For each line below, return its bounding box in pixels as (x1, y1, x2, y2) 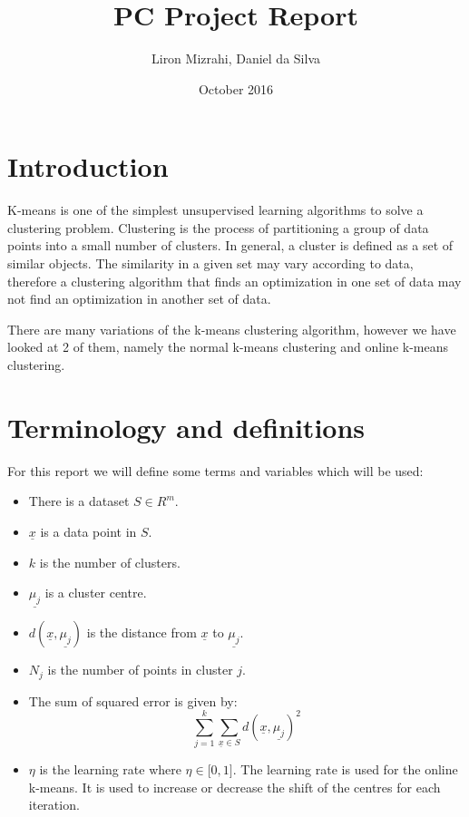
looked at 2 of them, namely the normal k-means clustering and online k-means (7, 337, 449, 356)
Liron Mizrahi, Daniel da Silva (151, 49, 320, 68)
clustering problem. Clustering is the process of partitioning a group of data (7, 218, 429, 237)
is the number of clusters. (39, 552, 181, 571)
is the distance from (86, 623, 197, 642)
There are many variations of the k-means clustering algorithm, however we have (7, 319, 456, 338)
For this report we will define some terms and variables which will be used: (7, 461, 424, 480)
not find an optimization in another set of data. (7, 289, 271, 308)
